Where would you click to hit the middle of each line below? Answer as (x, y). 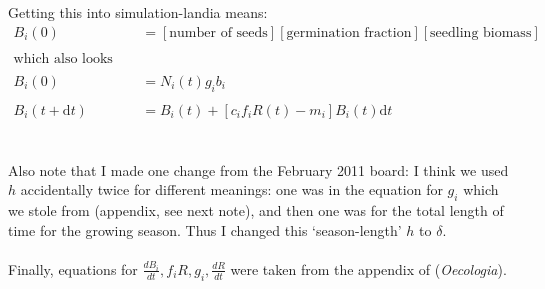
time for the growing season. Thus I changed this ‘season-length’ (205, 229)
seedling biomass (481, 32)
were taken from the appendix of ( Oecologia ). (368, 268)
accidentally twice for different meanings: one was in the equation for (231, 189)
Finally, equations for (73, 268)
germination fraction (349, 32)
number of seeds (218, 32)
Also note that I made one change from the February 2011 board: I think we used (258, 169)
